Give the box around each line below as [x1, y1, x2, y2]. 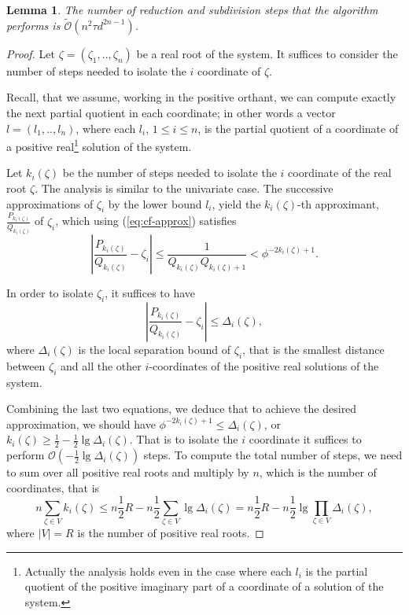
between [6, 357, 46, 374]
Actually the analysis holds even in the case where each [24, 562, 292, 579]
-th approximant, [297, 195, 380, 212]
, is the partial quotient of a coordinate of [197, 120, 399, 136]
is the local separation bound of [78, 341, 231, 357]
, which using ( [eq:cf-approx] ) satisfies [55, 212, 237, 229]
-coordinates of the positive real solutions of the [149, 357, 379, 374]
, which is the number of [259, 464, 377, 481]
